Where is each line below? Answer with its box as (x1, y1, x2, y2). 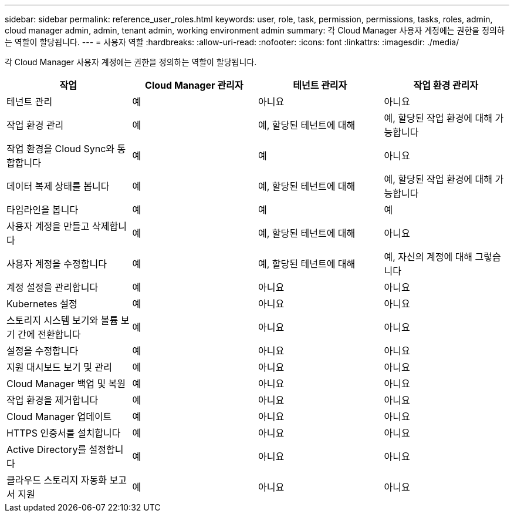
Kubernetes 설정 (6, 298, 77, 310)
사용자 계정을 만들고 (6, 220, 90, 232)
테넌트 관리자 (293, 79, 347, 91)
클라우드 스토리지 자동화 (6, 474, 107, 486)
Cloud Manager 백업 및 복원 (6, 378, 126, 390)
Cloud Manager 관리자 (145, 79, 244, 91)
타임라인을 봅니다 (6, 204, 79, 216)
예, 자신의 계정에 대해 (384, 251, 473, 263)
